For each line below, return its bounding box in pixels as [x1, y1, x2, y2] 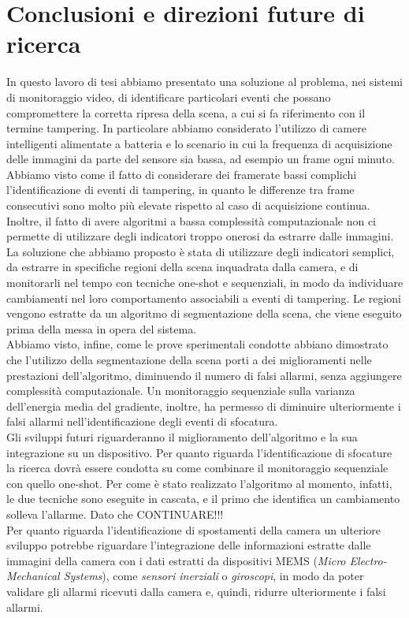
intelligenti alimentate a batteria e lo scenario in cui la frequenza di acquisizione [6, 135, 392, 151]
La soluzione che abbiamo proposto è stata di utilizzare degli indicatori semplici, [6, 243, 395, 259]
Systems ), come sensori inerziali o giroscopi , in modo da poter [63, 568, 364, 584]
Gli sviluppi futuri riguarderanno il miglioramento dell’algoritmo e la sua [6, 428, 358, 445]
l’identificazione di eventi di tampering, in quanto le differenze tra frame [6, 181, 355, 198]
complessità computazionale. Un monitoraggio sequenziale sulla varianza [6, 382, 355, 399]
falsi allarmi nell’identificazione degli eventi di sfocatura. [6, 413, 278, 430]
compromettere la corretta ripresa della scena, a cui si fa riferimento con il [6, 104, 366, 121]
